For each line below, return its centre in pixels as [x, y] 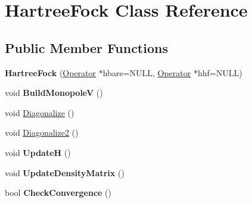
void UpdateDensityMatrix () [65, 172]
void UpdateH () [38, 152]
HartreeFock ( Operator [51, 72]
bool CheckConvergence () [58, 193]
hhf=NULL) [220, 72]
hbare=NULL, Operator [147, 72]
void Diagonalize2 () [42, 132]
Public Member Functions [86, 47]
